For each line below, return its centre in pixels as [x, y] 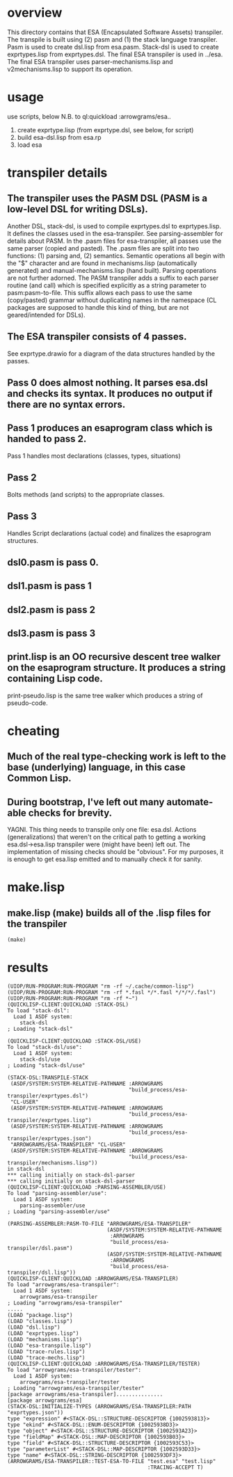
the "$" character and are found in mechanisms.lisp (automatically [102, 263]
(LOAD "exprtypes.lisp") [43, 1334]
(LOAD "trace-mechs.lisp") [46, 1358]
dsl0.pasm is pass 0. [53, 562]
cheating [34, 731]
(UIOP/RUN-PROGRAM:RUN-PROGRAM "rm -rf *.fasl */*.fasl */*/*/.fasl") [112, 993]
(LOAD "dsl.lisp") [34, 1327]
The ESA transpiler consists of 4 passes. [97, 337]
